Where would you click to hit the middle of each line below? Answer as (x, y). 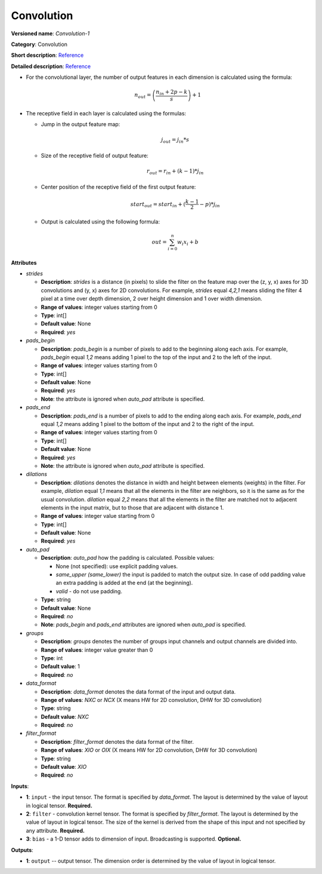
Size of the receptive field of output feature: (95, 155)
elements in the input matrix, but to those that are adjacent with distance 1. (132, 507)
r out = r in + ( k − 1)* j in (175, 172)
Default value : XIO (64, 767)
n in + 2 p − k (172, 93)
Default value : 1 (60, 667)
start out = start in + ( (158, 205)
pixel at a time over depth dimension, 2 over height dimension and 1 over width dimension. (151, 299)
